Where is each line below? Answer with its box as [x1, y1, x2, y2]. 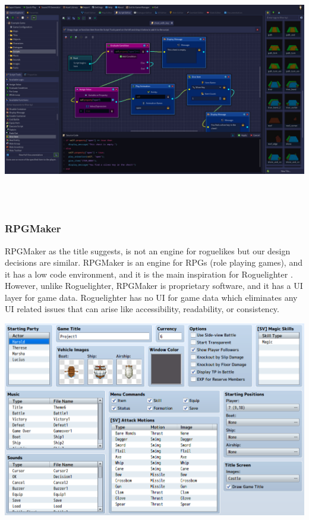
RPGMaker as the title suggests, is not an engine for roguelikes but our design [5, 244, 291, 257]
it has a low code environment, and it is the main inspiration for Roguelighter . [5, 267, 293, 280]
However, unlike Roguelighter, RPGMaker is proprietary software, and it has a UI [5, 279, 303, 292]
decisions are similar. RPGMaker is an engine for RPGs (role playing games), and [5, 256, 302, 269]
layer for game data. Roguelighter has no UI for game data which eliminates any [5, 291, 298, 303]
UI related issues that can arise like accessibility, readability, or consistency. [5, 303, 279, 315]
